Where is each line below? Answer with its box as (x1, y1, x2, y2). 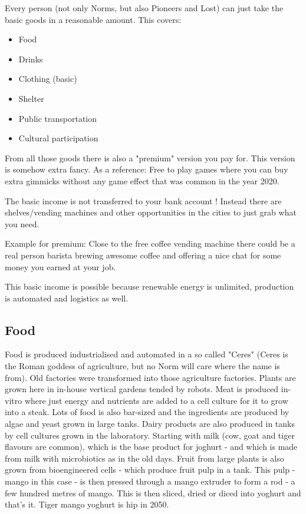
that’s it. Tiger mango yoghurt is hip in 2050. (5, 498, 169, 510)
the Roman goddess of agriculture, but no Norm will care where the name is (5, 360, 280, 372)
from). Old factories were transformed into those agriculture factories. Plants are (5, 371, 296, 383)
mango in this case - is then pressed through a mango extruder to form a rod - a (5, 475, 295, 488)
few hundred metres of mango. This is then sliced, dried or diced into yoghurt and (5, 486, 301, 499)
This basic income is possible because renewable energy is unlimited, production (5, 280, 294, 293)
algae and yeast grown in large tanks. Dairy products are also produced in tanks (5, 417, 295, 430)
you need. (5, 217, 40, 230)
